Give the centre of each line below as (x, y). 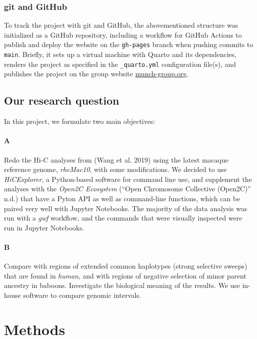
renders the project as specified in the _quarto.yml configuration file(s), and (120, 64)
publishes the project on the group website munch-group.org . (96, 74)
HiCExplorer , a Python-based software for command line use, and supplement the (128, 179)
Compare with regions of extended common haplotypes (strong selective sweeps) (126, 266)
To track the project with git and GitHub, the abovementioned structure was (121, 25)
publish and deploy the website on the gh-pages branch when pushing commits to (129, 44)
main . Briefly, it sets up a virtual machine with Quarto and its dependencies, (120, 54)
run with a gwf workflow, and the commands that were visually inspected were (123, 218)
